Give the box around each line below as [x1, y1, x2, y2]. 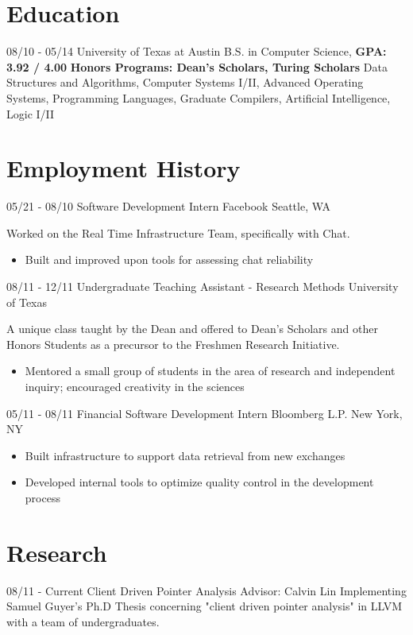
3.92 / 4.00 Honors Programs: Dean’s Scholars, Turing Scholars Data [6, 58, 388, 75]
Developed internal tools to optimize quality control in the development [25, 474, 374, 490]
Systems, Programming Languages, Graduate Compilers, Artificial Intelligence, [6, 89, 391, 106]
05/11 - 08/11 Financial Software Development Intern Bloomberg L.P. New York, [6, 405, 403, 421]
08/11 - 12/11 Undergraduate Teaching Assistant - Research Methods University [6, 278, 399, 294]
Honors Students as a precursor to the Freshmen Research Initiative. [6, 335, 340, 352]
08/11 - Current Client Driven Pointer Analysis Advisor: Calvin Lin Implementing [6, 582, 407, 598]
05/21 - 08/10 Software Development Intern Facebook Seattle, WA [6, 198, 331, 215]
